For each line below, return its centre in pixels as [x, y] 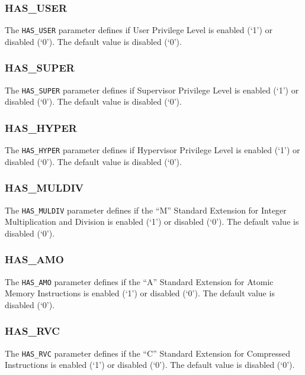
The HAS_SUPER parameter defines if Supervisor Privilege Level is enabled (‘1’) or [152, 90]
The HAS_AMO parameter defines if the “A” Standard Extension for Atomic [139, 281]
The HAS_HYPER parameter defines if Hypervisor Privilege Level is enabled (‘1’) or [152, 150]
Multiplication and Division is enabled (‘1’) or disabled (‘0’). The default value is [152, 222]
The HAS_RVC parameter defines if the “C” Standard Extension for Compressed [148, 353]
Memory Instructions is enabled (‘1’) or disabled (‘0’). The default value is [140, 293]
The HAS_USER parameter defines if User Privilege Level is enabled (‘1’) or [139, 30]
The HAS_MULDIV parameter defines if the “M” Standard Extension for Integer [146, 210]
